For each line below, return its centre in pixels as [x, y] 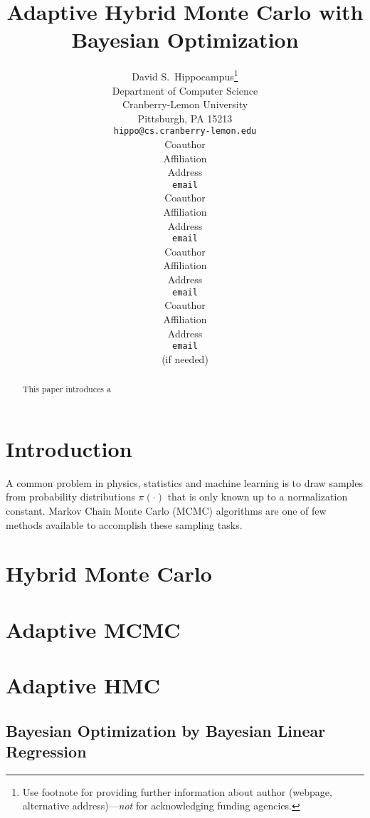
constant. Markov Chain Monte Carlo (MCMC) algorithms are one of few [166, 510]
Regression [46, 751]
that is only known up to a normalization [258, 497]
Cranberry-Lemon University [185, 104]
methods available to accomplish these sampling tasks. [124, 524]
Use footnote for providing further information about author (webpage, [177, 791]
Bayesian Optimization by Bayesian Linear [166, 730]
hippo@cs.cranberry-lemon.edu [185, 131]
